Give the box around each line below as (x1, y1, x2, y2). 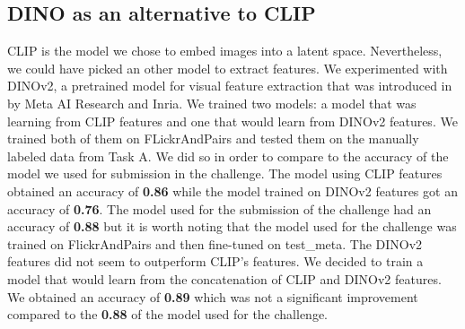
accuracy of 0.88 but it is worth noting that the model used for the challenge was (7, 217, 457, 236)
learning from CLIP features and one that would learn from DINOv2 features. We (7, 111, 458, 130)
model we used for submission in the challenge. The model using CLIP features (7, 164, 443, 183)
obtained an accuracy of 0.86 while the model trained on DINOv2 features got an (7, 181, 458, 200)
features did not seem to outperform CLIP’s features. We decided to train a (7, 252, 424, 271)
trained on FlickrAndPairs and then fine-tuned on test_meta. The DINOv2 (7, 234, 423, 253)
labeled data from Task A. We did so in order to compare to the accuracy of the (7, 146, 449, 165)
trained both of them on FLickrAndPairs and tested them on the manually (7, 129, 419, 148)
